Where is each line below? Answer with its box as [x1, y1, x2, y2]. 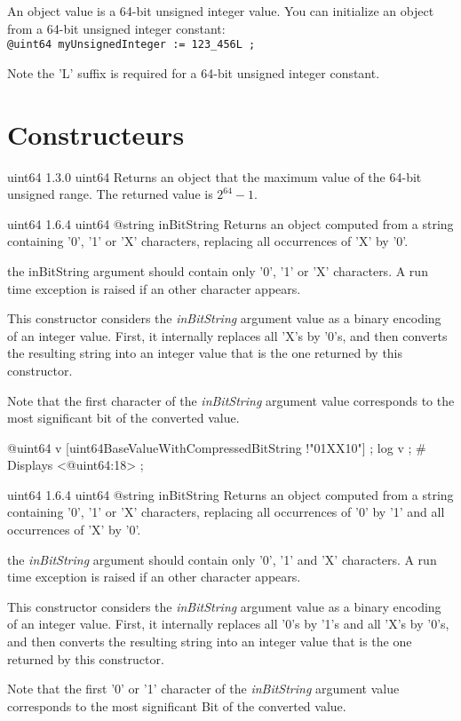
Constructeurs [7, 115, 185, 152]
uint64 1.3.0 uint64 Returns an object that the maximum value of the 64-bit [7, 167, 422, 186]
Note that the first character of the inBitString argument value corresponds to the [7, 391, 455, 409]
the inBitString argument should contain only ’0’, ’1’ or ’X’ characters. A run [7, 261, 428, 280]
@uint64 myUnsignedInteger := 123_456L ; [7, 38, 256, 51]
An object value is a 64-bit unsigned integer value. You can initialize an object [7, 2, 434, 20]
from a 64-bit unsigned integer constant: [7, 19, 226, 37]
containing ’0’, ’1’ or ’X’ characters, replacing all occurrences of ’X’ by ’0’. [7, 232, 409, 250]
